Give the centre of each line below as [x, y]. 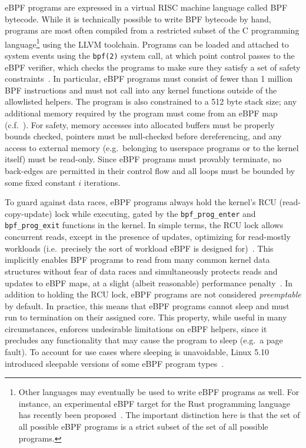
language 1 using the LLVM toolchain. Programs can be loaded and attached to [147, 43]
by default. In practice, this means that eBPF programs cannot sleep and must [147, 305]
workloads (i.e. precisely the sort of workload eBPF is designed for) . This [139, 248]
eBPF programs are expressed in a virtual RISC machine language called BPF [146, 7]
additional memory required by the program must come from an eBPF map [141, 113]
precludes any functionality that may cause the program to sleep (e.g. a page [144, 340]
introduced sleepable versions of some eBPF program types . [114, 363]
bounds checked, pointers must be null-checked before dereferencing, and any [143, 136]
